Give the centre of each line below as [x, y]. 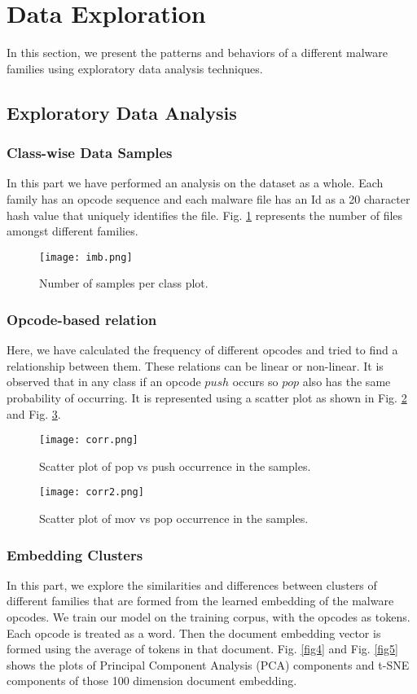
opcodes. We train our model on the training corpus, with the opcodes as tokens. [208, 617]
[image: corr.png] [89, 440]
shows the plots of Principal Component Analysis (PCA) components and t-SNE [208, 664]
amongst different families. [72, 231]
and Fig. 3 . [34, 413]
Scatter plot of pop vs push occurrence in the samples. [175, 466]
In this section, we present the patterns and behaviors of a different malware [197, 53]
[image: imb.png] [86, 257]
